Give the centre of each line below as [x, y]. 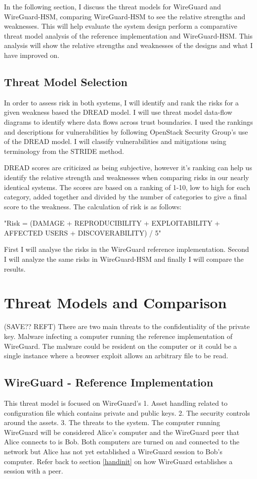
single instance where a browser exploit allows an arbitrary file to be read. [116, 356]
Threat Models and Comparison [115, 303]
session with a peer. [34, 471]
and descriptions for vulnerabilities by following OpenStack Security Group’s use [126, 131]
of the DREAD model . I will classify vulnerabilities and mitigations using [115, 141]
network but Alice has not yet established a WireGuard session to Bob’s [113, 451]
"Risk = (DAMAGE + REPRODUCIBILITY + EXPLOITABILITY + [112, 223]
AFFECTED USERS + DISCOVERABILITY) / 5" [83, 232]
